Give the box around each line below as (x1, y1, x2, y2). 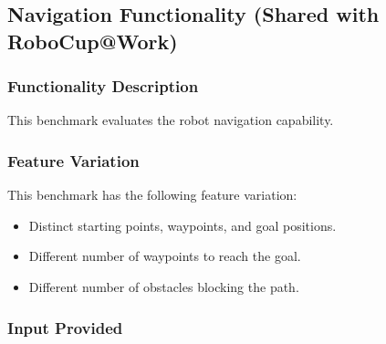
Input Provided (7, 316, 123, 339)
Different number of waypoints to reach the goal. (28, 246, 301, 266)
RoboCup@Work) (7, 26, 178, 55)
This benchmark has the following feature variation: (7, 185, 297, 204)
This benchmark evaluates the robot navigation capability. (7, 110, 334, 130)
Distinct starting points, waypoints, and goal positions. (28, 215, 337, 235)
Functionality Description (7, 75, 199, 98)
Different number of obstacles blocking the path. (28, 276, 299, 296)
